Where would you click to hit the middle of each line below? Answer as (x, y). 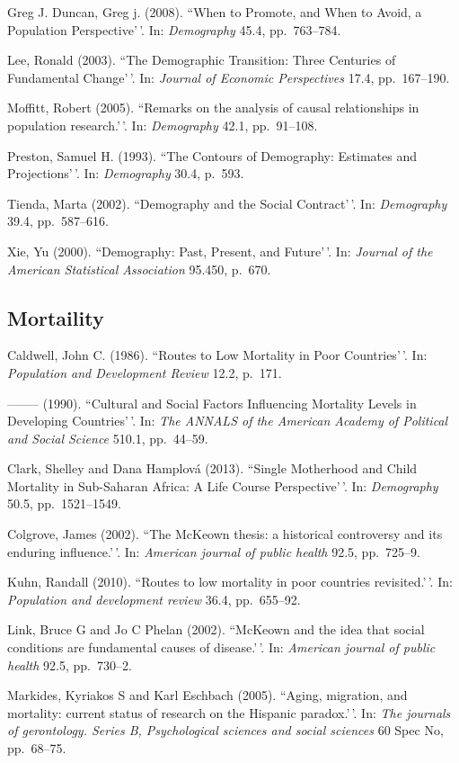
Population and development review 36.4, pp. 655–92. (154, 599)
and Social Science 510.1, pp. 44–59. (108, 438)
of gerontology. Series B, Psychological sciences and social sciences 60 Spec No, (225, 730)
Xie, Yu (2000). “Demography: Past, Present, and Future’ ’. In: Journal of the (220, 251)
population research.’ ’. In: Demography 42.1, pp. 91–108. (163, 125)
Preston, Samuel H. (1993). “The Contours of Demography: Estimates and (212, 155)
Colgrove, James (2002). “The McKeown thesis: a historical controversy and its (225, 534)
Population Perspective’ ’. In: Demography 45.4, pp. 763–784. (174, 29)
